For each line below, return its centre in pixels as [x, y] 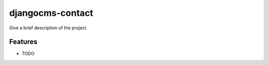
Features [23, 42]
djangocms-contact [51, 13]
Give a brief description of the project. [48, 28]
